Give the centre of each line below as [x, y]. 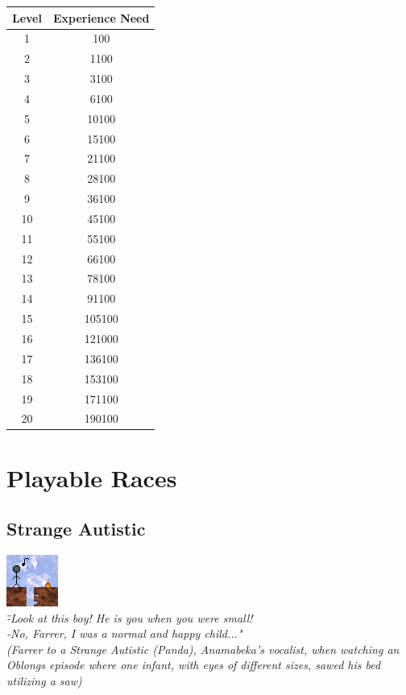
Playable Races [92, 477]
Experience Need [101, 17]
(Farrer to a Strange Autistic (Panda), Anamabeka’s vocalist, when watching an [203, 649]
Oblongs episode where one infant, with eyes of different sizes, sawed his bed [194, 665]
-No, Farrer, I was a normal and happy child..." [124, 633]
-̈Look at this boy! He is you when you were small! [130, 617]
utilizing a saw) [44, 681]
